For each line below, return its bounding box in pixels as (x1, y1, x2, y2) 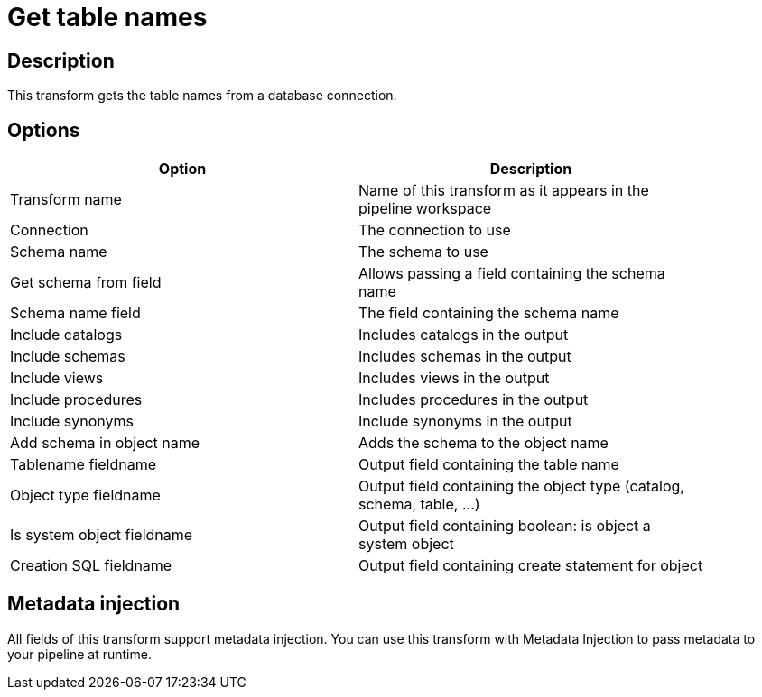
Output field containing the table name (358, 455, 619, 474)
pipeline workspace (358, 199, 492, 218)
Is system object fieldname (10, 526, 193, 545)
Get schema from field (10, 273, 162, 292)
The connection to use (358, 221, 511, 240)
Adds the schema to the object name (358, 434, 609, 453)
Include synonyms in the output (358, 412, 572, 431)
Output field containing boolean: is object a (358, 517, 651, 536)
